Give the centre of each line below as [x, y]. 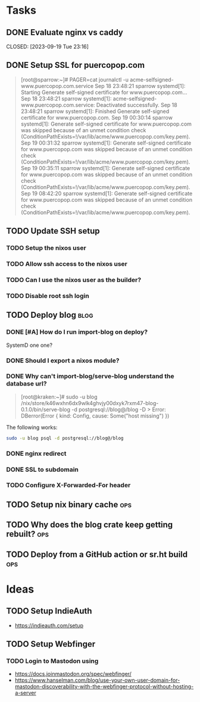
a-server [26, 693]
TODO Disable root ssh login [48, 296]
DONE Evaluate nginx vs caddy [65, 32]
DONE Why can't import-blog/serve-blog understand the [90, 377]
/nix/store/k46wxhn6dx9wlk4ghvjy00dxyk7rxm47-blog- [90, 403]
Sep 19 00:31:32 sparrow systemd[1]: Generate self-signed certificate [106, 143]
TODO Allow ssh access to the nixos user [67, 264]
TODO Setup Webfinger [51, 644]
